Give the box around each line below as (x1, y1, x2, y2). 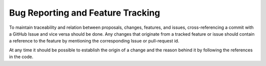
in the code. (9, 54, 33, 60)
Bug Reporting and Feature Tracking (9, 7, 160, 18)
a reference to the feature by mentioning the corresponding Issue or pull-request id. (9, 38, 179, 44)
